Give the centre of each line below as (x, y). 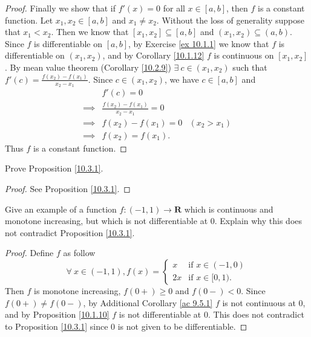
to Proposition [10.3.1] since (57, 326)
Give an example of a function (61, 209)
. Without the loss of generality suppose (231, 20)
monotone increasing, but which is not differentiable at (106, 221)
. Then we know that (90, 32)
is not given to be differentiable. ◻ (182, 326)
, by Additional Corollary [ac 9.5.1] (148, 302)
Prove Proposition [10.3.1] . (54, 168)
